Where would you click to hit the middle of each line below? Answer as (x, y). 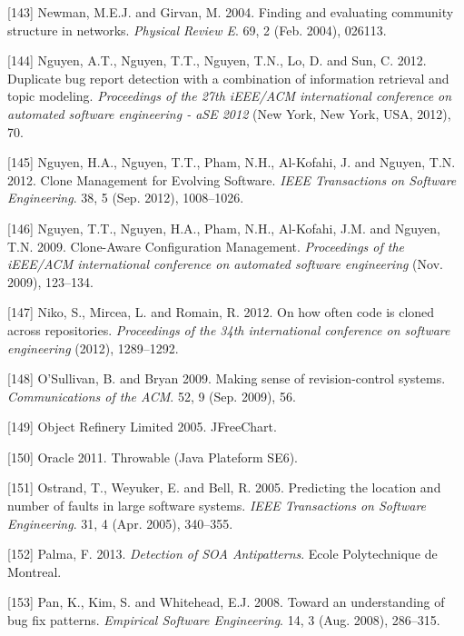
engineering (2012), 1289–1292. (93, 348)
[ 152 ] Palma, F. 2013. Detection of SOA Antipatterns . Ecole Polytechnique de (222, 554)
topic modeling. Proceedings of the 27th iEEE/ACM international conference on (230, 96)
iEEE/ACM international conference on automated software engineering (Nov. (225, 264)
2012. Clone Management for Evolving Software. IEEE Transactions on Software (232, 179)
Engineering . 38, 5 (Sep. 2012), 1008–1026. (126, 198)
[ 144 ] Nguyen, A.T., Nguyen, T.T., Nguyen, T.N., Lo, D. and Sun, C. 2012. (217, 60)
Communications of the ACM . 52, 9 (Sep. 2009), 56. (152, 396)
